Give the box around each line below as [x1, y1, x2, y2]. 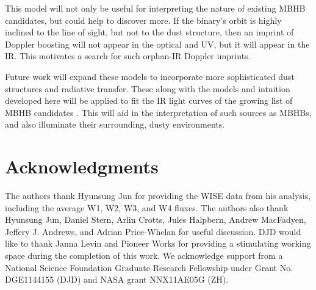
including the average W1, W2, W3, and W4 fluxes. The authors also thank [5, 201, 289, 214]
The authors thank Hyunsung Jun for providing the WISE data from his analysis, [5, 189, 311, 202]
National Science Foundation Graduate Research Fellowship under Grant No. [5, 261, 293, 274]
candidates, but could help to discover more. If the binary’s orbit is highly [5, 13, 282, 26]
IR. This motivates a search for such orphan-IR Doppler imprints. [5, 49, 251, 62]
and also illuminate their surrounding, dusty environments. [5, 118, 225, 131]
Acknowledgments [5, 154, 159, 179]
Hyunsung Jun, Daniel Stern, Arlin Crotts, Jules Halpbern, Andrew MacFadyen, [5, 213, 306, 226]
